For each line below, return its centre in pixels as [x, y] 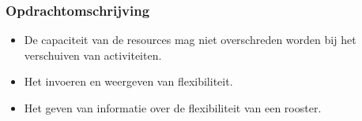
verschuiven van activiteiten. [93, 55]
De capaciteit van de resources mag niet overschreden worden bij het [190, 40]
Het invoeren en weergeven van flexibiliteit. [128, 81]
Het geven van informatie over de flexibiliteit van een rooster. [173, 108]
